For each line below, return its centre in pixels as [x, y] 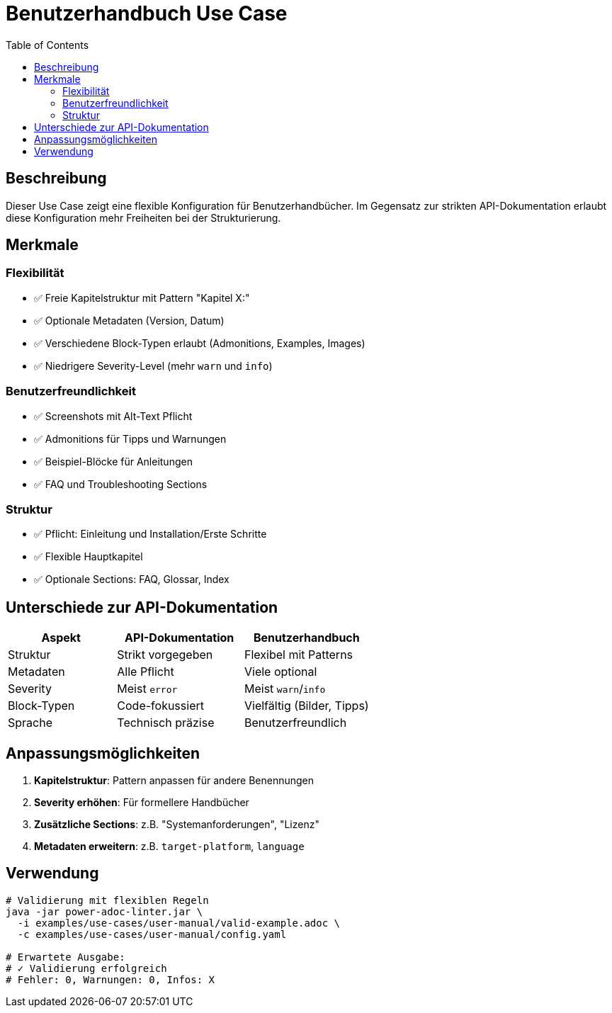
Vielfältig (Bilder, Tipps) [307, 706]
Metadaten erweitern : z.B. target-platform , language [169, 846]
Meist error [147, 689]
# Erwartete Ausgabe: [66, 957]
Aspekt [61, 638]
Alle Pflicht [146, 672]
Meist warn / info [285, 689]
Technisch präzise [166, 723]
